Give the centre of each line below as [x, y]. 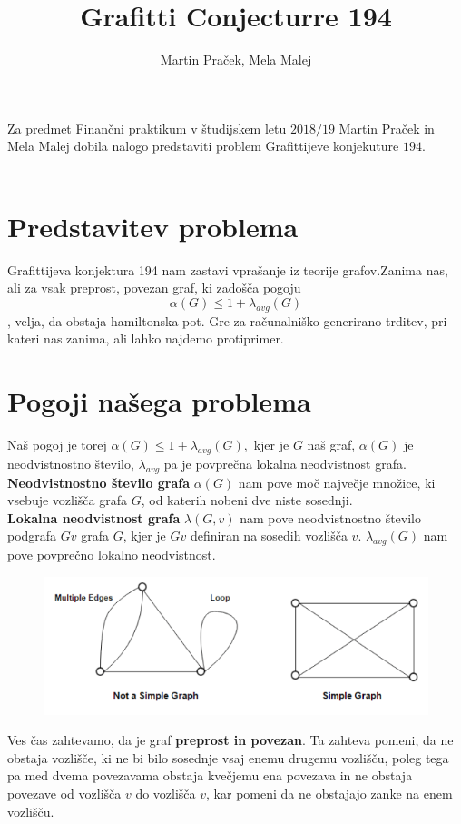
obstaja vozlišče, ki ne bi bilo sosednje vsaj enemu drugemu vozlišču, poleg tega [228, 757]
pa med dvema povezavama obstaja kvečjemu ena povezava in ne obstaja [210, 775]
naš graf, [331, 444]
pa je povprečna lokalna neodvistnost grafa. [285, 463]
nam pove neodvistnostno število [330, 517]
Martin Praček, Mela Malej [236, 60]
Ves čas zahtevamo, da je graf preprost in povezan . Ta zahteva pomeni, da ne [230, 740]
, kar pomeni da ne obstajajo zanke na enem [329, 794]
